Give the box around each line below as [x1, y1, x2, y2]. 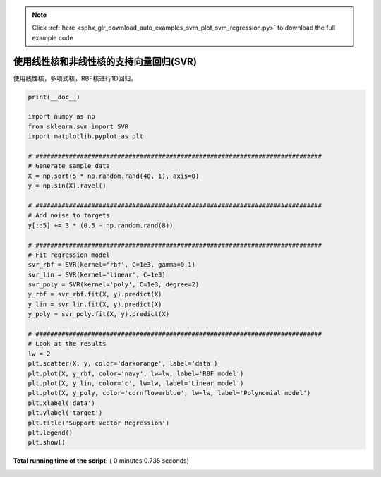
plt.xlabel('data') [28, 399, 95, 407]
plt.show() [28, 438, 66, 447]
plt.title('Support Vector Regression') [28, 418, 169, 427]
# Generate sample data [28, 162, 111, 170]
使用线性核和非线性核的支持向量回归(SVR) [13, 55, 198, 67]
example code [32, 33, 73, 42]
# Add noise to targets [28, 212, 111, 219]
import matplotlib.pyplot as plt [28, 133, 144, 140]
